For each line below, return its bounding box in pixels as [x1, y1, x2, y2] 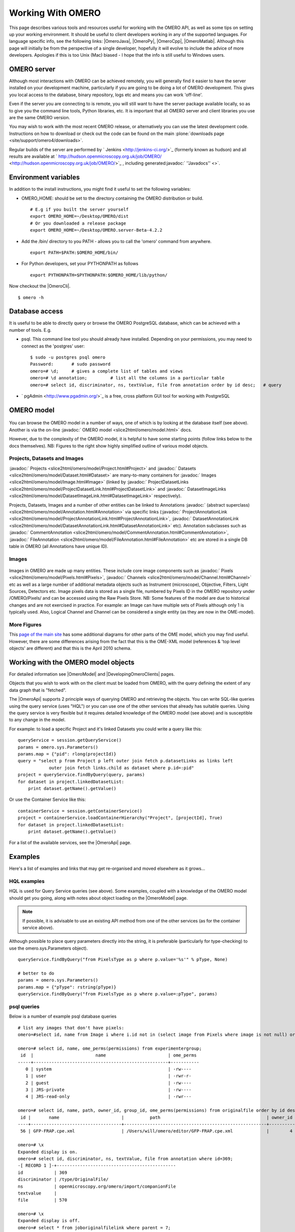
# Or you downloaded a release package [30, 220, 126, 226]
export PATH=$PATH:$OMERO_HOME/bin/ [30, 249, 118, 255]
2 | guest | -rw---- [25, 1080, 192, 1086]
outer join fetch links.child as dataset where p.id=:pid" [49, 765, 194, 771]
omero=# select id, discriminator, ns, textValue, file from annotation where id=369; [18, 1156, 233, 1162]
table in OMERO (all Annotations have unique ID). [9, 543, 108, 549]
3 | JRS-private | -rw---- [25, 1087, 192, 1093]
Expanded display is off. [18, 1218, 81, 1224]
